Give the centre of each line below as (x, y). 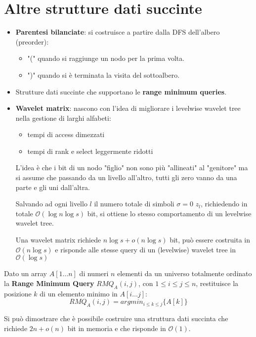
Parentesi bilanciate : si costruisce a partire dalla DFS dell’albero (118, 32)
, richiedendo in (224, 204)
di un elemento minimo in (79, 293)
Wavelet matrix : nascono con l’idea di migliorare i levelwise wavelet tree (128, 108)
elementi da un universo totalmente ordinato (185, 273)
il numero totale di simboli (134, 204)
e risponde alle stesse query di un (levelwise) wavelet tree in (145, 249)
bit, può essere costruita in (210, 240)
